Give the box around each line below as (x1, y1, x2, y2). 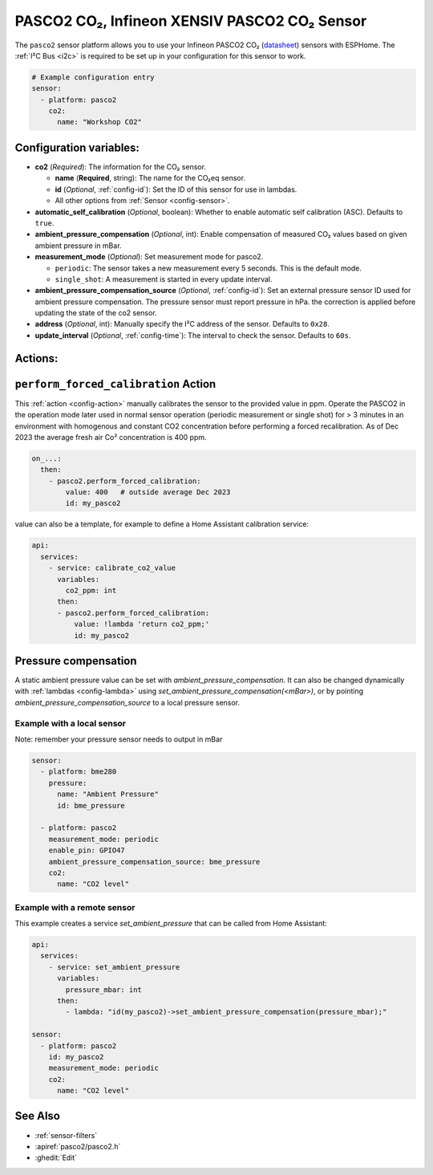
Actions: (14, 352, 59, 365)
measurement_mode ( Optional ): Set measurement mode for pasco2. (34, 252, 264, 262)
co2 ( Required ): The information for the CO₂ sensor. (34, 161, 206, 172)
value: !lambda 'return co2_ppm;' (73, 620, 210, 629)
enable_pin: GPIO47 (48, 846, 126, 855)
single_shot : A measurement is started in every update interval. (55, 274, 273, 284)
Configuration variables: (14, 140, 140, 154)
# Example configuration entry (31, 72, 156, 82)
